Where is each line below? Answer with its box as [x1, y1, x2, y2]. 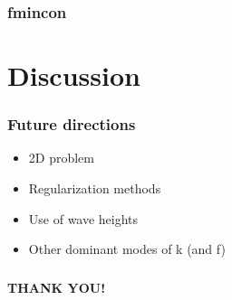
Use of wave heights [28, 209, 139, 228]
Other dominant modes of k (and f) [28, 239, 226, 258]
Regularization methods [28, 179, 161, 198]
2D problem [28, 148, 94, 167]
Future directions [7, 113, 136, 136]
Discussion [7, 57, 140, 94]
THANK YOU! [7, 277, 106, 296]
